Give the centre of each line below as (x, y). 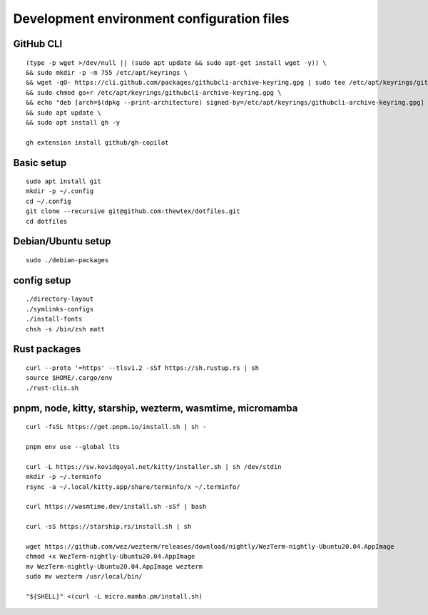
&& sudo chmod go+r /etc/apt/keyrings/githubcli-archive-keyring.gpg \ (154, 92)
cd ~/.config (49, 201)
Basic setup (40, 163)
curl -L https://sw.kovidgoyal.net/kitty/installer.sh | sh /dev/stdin (154, 466)
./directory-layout (60, 299)
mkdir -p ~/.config (60, 191)
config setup (42, 280)
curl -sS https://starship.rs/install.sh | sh (109, 527)
